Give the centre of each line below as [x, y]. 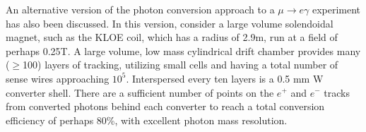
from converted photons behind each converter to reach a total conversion [165, 106]
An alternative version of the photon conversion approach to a [140, 9]
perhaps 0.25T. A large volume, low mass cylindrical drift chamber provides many [183, 50]
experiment [336, 9]
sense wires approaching [58, 78]
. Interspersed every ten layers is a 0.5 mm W [225, 78]
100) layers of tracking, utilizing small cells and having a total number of [181, 65]
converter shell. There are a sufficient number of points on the [140, 92]
